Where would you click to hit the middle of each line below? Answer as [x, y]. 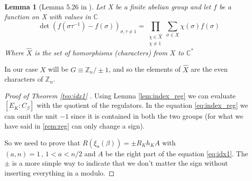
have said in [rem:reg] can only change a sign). [75, 125]
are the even [209, 69]
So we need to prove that [42, 142]
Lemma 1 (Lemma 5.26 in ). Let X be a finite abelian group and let [108, 6]
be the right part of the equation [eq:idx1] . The [177, 153]
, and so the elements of [145, 69]
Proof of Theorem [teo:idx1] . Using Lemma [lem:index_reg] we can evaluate [120, 95]
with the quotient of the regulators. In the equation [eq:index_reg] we [142, 105]
